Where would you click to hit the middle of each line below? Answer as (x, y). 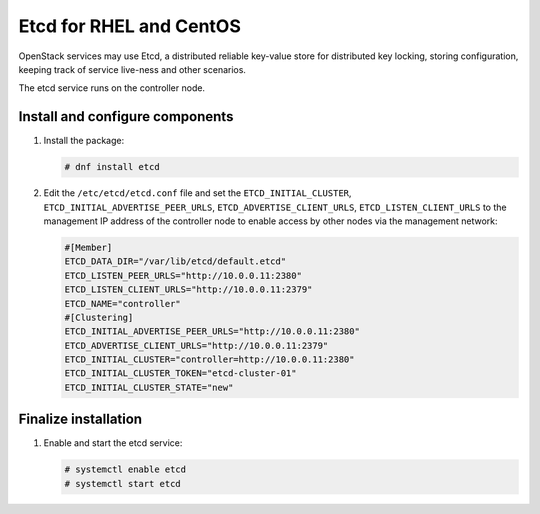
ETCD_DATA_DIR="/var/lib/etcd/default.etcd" (175, 261)
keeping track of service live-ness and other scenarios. (132, 69)
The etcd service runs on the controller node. (111, 88)
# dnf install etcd (112, 167)
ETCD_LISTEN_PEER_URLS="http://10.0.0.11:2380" (183, 275)
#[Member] (88, 247)
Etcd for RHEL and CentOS (130, 26)
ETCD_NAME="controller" (123, 303)
